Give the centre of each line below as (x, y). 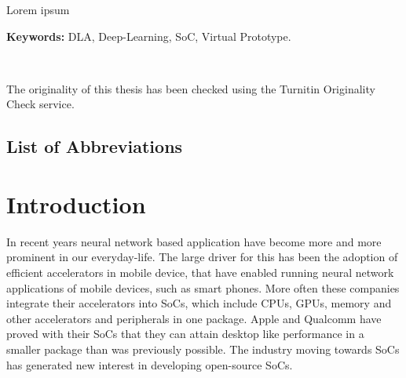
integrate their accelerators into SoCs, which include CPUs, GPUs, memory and (199, 303)
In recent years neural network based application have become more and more (194, 241)
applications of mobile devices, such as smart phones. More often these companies (203, 287)
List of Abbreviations (95, 146)
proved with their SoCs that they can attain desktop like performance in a (185, 334)
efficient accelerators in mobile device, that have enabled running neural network (200, 273)
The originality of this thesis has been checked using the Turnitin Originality (191, 88)
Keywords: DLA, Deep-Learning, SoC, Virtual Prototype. (149, 36)
